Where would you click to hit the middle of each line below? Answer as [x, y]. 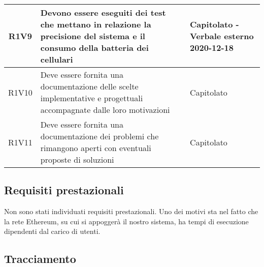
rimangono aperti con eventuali [96, 148]
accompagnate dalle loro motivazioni [105, 110]
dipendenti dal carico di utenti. [52, 231]
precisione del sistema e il [93, 36]
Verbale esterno [222, 36]
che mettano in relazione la [96, 24]
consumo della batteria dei [94, 48]
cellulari [57, 59]
